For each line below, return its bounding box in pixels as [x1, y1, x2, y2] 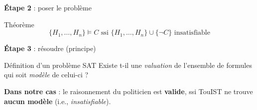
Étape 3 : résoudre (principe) [4, 43, 96, 54]
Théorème [4, 19, 34, 29]
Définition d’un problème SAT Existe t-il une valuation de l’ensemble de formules [4, 59, 252, 70]
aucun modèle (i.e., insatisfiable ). [4, 96, 111, 106]
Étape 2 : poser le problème [4, 2, 92, 12]
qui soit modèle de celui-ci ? [4, 69, 89, 80]
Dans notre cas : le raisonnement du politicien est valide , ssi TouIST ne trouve [4, 86, 253, 96]
